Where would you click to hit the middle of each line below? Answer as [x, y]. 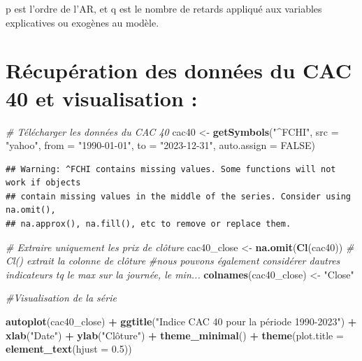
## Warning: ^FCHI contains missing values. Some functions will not [171, 169]
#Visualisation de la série [61, 298]
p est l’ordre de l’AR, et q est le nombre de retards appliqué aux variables [164, 8]
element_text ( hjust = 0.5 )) [69, 349]
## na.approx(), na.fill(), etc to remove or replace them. [149, 224]
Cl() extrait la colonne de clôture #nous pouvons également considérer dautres [173, 261]
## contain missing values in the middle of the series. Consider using [178, 196]
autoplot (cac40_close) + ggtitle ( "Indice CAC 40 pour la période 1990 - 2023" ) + [181, 321]
